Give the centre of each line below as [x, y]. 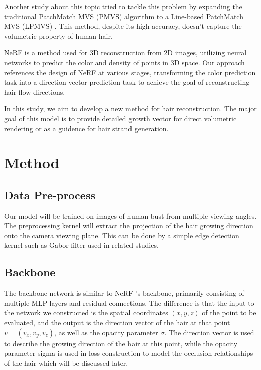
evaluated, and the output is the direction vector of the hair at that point [117, 323]
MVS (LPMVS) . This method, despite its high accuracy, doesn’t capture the [123, 26]
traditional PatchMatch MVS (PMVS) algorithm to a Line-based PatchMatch [124, 16]
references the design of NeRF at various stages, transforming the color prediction [130, 72]
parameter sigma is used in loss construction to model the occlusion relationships [129, 353]
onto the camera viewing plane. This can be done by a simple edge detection [122, 235]
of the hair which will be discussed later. [66, 363]
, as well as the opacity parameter [106, 332]
